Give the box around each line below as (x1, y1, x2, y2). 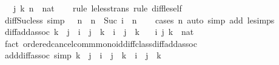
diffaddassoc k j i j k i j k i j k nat (4, 25, 194, 38)
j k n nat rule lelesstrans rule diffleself (13, 2, 182, 14)
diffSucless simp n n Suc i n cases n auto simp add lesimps (4, 13, 275, 26)
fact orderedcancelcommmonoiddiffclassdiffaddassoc (4, 37, 197, 49)
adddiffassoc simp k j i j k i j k (4, 49, 161, 61)
